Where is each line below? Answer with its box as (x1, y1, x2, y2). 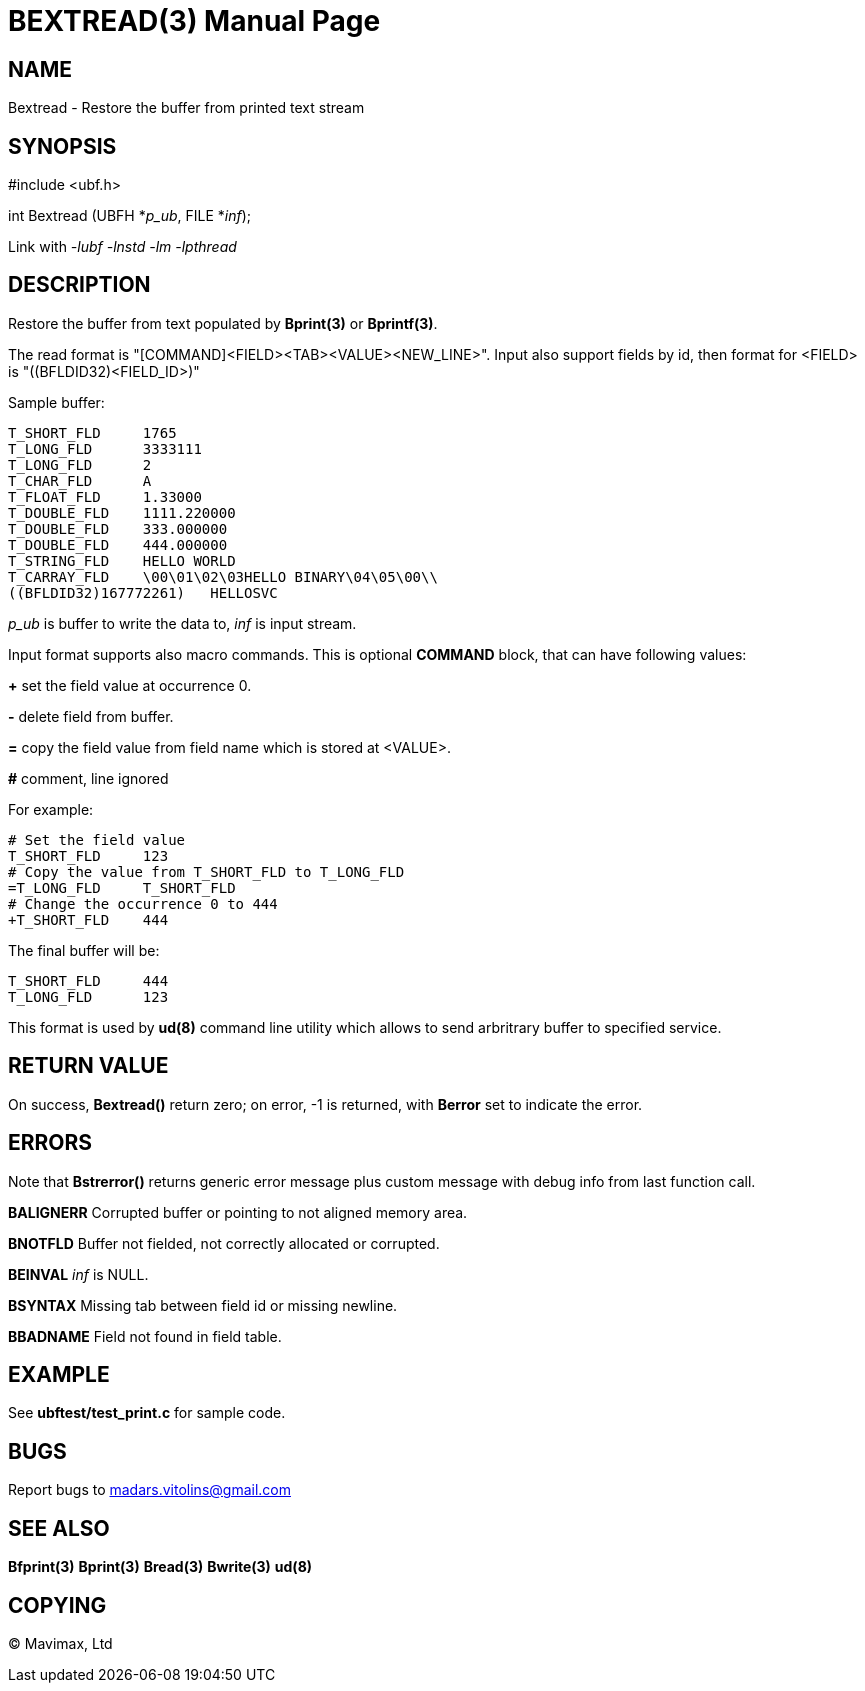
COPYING (8, 1592, 107, 1618)
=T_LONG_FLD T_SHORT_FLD (8, 879, 236, 896)
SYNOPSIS (8, 133, 117, 159)
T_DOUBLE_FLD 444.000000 (8, 536, 228, 553)
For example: (8, 800, 94, 818)
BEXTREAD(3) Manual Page (8, 4, 381, 38)
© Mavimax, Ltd (8, 1634, 113, 1652)
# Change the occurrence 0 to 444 (8, 895, 278, 912)
